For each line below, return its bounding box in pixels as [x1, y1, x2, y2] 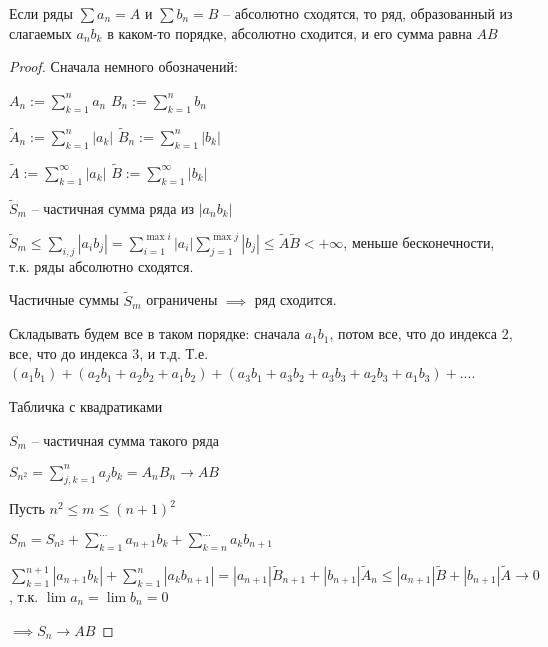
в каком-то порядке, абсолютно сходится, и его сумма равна [107, 22, 472, 43]
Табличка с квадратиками [9, 395, 163, 416]
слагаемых [9, 22, 72, 43]
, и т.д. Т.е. [139, 342, 209, 363]
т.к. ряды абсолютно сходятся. [9, 255, 194, 276]
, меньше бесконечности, [343, 231, 495, 252]
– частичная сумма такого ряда [31, 429, 220, 450]
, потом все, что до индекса [329, 323, 497, 344]
